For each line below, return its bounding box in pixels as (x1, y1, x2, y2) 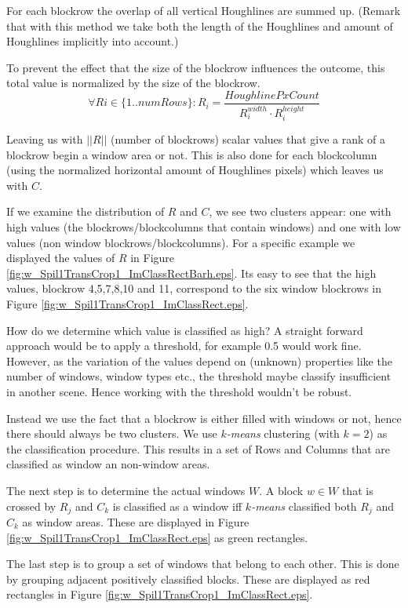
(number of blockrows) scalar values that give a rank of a (111, 131, 386, 147)
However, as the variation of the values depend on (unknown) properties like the (6, 352, 392, 369)
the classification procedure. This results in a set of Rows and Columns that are (6, 440, 390, 457)
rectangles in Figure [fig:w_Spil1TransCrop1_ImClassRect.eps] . (6, 586, 313, 603)
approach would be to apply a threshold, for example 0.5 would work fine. (6, 337, 362, 354)
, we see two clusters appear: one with (209, 203, 392, 220)
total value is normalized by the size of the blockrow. (6, 75, 260, 91)
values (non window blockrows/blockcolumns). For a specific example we (6, 234, 355, 250)
